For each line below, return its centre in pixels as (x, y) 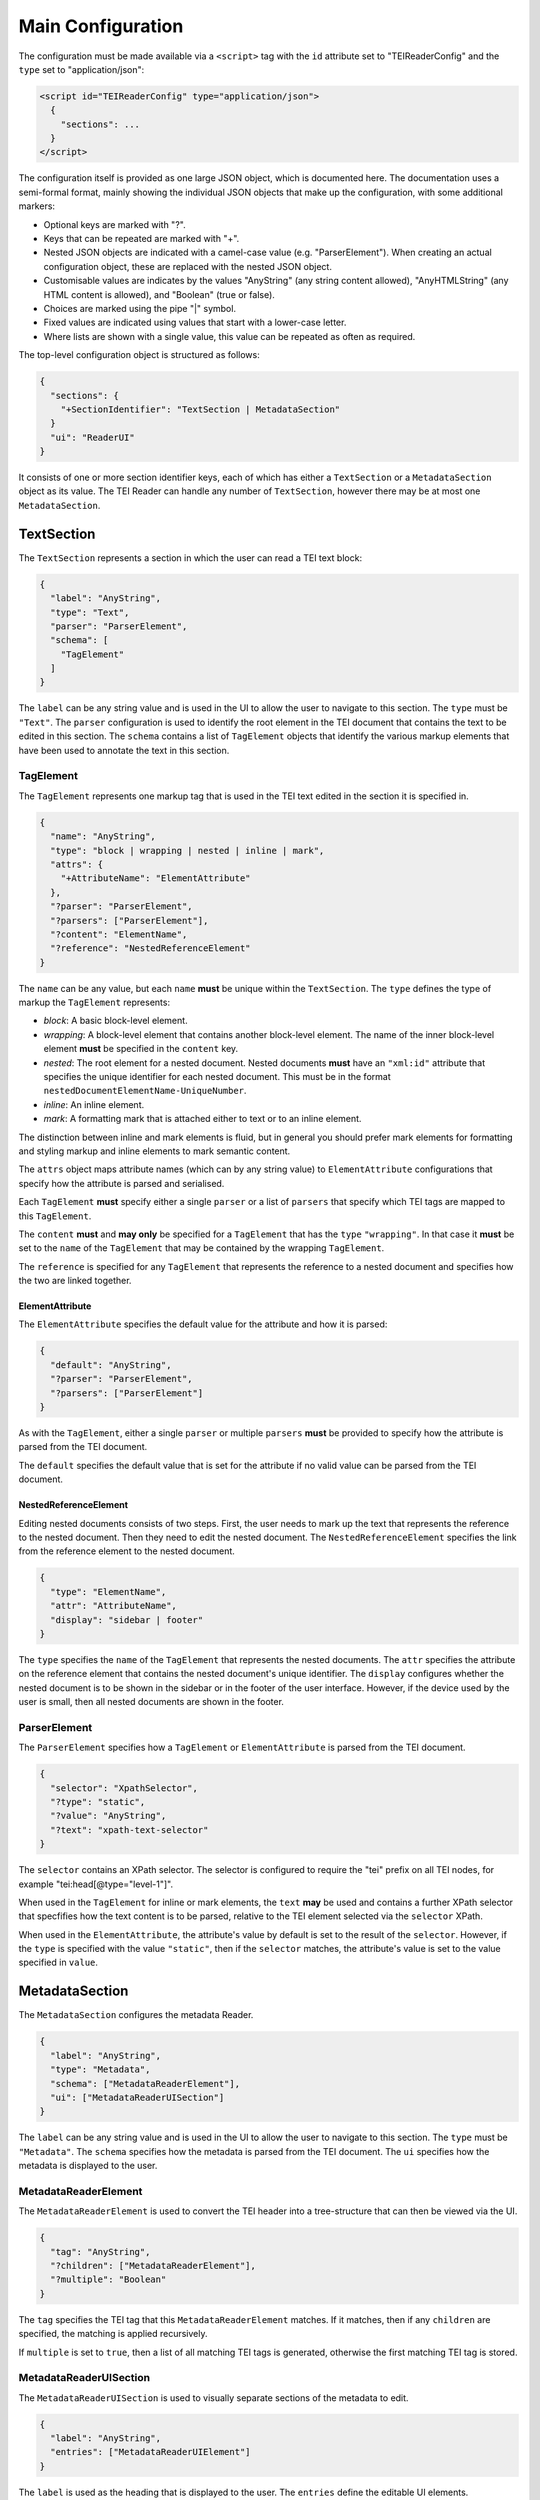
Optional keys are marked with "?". (114, 224)
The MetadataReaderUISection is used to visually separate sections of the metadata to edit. (213, 2397)
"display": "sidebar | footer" (127, 1619)
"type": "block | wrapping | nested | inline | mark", (187, 850)
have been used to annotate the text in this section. (124, 750)
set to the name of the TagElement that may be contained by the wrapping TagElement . (201, 1248)
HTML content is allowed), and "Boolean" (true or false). (159, 294)
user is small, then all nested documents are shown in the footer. (151, 1702)
